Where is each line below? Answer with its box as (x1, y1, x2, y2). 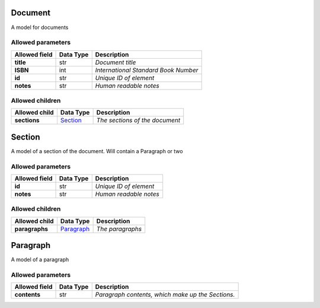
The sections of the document (96, 116, 181, 125)
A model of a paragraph (11, 256, 69, 263)
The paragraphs (96, 224, 142, 233)
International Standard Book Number (95, 66, 199, 74)
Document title (95, 58, 136, 66)
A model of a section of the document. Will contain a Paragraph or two (11, 147, 183, 154)
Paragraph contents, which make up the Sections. (95, 291, 235, 299)
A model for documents (11, 24, 69, 31)
